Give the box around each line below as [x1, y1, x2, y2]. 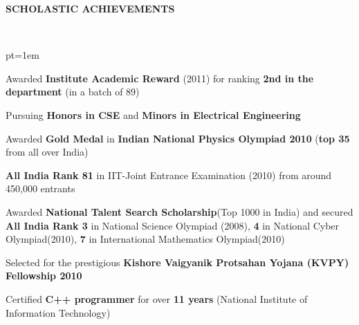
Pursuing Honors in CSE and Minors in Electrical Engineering [6, 107, 301, 122]
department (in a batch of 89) [6, 84, 140, 99]
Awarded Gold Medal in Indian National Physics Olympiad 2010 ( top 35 [6, 131, 350, 145]
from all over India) [6, 145, 89, 159]
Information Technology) [6, 305, 111, 319]
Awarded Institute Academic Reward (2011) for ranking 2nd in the [6, 71, 314, 85]
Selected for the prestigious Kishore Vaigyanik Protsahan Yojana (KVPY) [6, 254, 349, 269]
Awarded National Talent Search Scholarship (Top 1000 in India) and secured [6, 204, 353, 219]
